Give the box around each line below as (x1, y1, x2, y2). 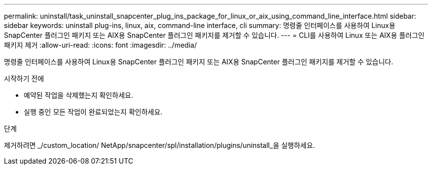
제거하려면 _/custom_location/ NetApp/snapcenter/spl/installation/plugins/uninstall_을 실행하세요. (4, 141, 315, 149)
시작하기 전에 (4, 74, 44, 83)
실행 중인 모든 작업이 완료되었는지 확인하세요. (24, 108, 163, 116)
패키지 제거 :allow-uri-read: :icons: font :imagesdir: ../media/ (4, 41, 197, 49)
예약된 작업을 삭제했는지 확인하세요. (24, 91, 133, 99)
